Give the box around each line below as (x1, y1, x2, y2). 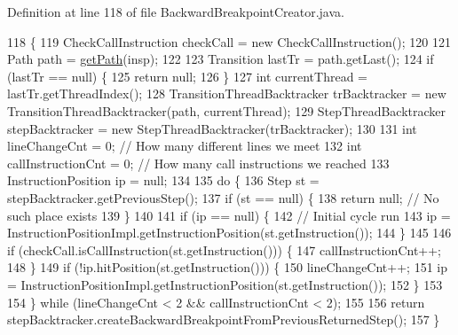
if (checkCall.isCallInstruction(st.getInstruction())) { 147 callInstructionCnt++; (7, 240, 442, 259)
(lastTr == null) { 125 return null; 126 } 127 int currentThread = (7, 66, 367, 85)
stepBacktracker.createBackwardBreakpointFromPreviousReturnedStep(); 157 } (7, 310, 440, 329)
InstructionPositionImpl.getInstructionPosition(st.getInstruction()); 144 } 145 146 (7, 223, 452, 242)
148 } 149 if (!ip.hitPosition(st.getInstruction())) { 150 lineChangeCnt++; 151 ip (7, 258, 447, 277)
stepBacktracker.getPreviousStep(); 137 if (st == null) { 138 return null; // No (7, 188, 439, 206)
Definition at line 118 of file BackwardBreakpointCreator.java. (7, 3, 344, 20)
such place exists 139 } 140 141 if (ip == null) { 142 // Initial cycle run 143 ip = (7, 206, 451, 224)
